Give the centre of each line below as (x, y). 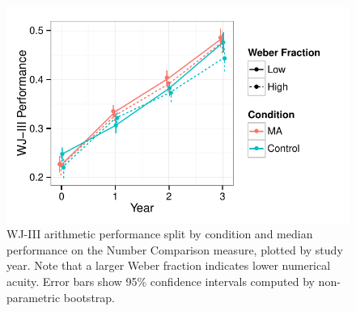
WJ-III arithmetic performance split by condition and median (160, 234)
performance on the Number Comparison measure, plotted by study (175, 249)
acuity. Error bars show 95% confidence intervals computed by (161, 281)
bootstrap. (89, 297)
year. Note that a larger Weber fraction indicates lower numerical (169, 265)
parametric (34, 297)
